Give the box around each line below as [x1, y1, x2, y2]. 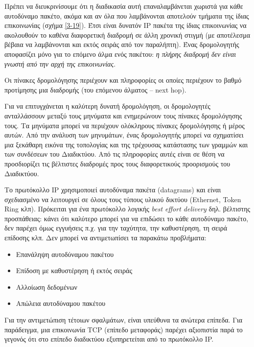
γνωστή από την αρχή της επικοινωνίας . [4, 58, 116, 69]
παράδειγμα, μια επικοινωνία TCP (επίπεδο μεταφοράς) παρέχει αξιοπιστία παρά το [4, 324, 243, 334]
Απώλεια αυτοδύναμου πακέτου [16, 298, 106, 308]
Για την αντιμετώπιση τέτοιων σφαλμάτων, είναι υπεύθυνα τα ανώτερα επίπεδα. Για [4, 315, 243, 325]
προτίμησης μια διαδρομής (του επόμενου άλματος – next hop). [4, 84, 186, 94]
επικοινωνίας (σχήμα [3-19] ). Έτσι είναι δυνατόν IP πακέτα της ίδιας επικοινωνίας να [4, 20, 247, 30]
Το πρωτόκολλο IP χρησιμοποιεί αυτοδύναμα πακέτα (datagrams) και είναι [4, 185, 221, 195]
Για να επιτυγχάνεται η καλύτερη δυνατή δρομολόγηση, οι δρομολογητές [4, 101, 210, 111]
